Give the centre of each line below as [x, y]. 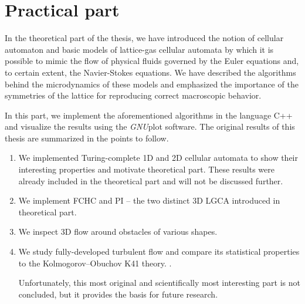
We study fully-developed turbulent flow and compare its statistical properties [159, 251]
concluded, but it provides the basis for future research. [118, 294]
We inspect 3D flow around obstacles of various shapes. [118, 232]
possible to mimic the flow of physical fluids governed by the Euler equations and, [152, 61]
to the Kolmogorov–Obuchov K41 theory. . [95, 263]
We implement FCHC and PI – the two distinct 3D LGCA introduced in [149, 200]
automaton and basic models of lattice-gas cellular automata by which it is [139, 49]
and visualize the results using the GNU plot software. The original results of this [150, 126]
